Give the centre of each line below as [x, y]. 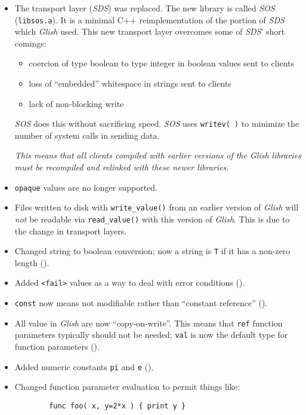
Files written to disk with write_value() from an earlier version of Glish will [157, 207]
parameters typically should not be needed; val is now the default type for [151, 335]
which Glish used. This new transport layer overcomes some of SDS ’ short [150, 31]
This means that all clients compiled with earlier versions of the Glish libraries [158, 155]
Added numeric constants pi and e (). [84, 366]
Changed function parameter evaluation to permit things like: [127, 387]
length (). [32, 262]
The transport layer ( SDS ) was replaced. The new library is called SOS [145, 8]
